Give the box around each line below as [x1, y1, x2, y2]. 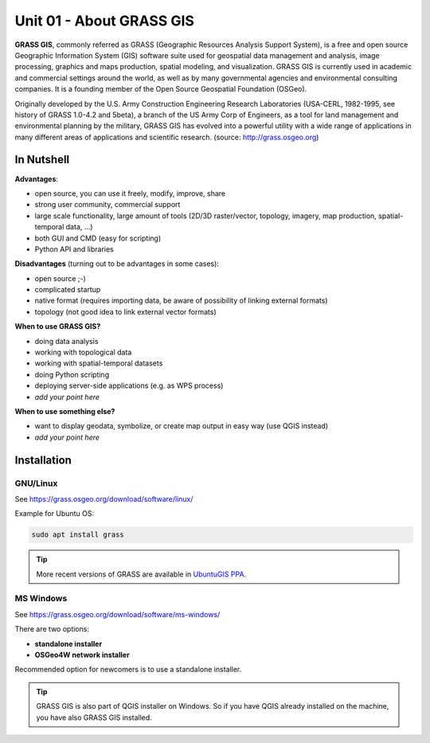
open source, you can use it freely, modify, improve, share [34, 188, 226, 198]
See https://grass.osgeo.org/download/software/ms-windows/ [14, 609, 221, 619]
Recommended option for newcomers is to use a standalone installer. [14, 665, 242, 675]
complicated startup [34, 285, 101, 295]
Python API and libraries [34, 244, 115, 254]
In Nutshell [14, 153, 70, 166]
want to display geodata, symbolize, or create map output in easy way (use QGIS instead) [34, 421, 329, 431]
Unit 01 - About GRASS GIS [14, 12, 195, 29]
